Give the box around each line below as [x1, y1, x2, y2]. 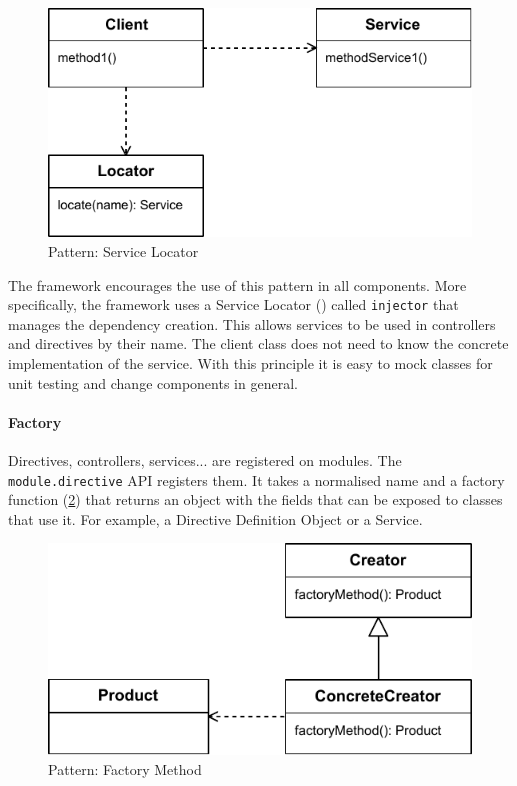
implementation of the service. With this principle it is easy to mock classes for [8, 353, 493, 373]
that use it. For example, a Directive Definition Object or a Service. [8, 508, 423, 529]
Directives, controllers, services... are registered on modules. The [8, 449, 402, 470]
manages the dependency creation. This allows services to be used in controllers [8, 313, 496, 334]
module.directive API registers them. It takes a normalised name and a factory [8, 469, 505, 490]
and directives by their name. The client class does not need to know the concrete [8, 333, 509, 354]
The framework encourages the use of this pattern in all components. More [8, 274, 467, 295]
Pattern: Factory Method [48, 758, 202, 779]
